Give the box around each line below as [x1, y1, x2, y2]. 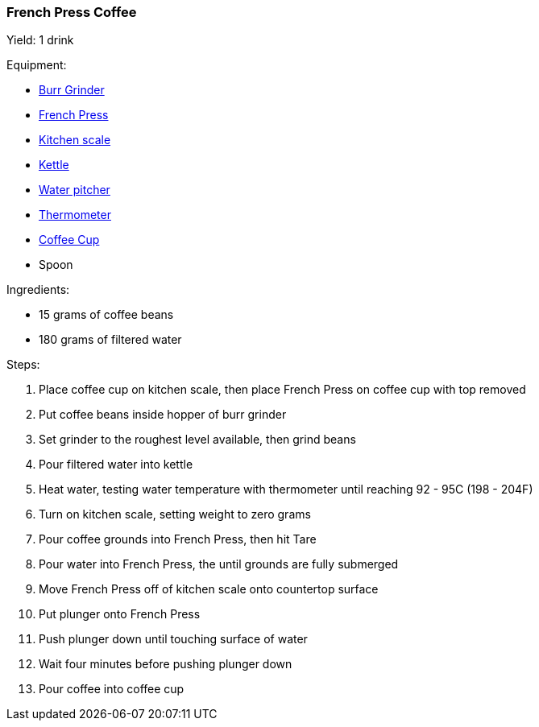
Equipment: [6, 58, 67, 72]
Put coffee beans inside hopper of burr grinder [39, 407, 287, 422]
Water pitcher [39, 183, 110, 197]
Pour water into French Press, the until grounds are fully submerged [39, 557, 399, 572]
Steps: [6, 357, 40, 372]
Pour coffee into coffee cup [39, 682, 185, 696]
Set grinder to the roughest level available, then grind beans [39, 432, 356, 447]
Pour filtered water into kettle [39, 457, 193, 472]
